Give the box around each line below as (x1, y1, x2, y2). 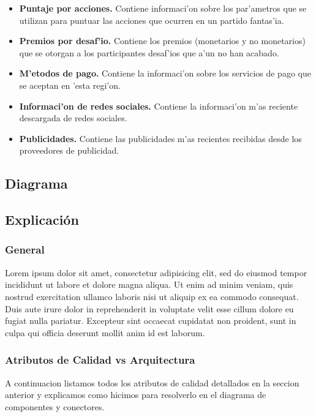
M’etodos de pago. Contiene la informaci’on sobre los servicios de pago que (19, 67, 311, 80)
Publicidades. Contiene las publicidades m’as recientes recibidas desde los (19, 132, 302, 145)
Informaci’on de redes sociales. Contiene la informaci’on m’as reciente (19, 99, 298, 112)
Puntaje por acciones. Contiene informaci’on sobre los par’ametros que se (19, 2, 307, 14)
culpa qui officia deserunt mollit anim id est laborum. (5, 326, 205, 339)
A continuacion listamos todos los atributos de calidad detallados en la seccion (5, 376, 299, 389)
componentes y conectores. (5, 400, 105, 413)
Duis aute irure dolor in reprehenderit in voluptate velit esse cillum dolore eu (5, 302, 294, 315)
